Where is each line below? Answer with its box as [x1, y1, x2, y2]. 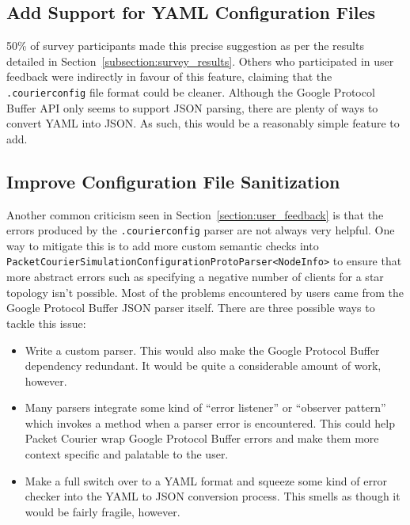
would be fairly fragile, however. [25, 503, 180, 519]
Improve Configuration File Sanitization [6, 169, 340, 193]
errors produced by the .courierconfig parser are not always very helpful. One [6, 222, 395, 238]
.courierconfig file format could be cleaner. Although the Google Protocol [6, 83, 375, 100]
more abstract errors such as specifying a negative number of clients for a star [6, 268, 384, 285]
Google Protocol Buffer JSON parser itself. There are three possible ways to [6, 299, 375, 316]
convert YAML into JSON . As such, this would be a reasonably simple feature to [6, 115, 400, 131]
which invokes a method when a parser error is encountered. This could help [25, 414, 395, 431]
